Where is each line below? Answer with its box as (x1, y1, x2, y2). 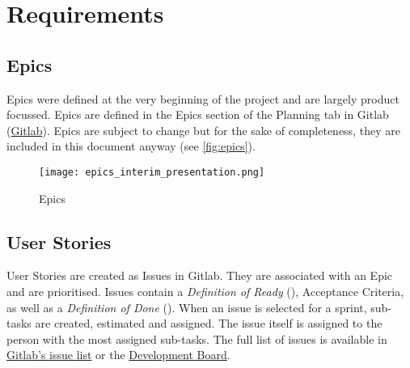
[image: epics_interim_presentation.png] (39, 166, 265, 178)
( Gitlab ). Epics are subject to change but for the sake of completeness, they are (6, 121, 400, 138)
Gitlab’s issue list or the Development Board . (6, 346, 230, 363)
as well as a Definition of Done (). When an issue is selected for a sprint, (6, 298, 367, 315)
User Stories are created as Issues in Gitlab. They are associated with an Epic (6, 267, 393, 284)
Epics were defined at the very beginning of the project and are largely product (6, 90, 399, 107)
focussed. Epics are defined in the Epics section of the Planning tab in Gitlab (6, 106, 389, 123)
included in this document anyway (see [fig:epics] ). (6, 137, 256, 154)
